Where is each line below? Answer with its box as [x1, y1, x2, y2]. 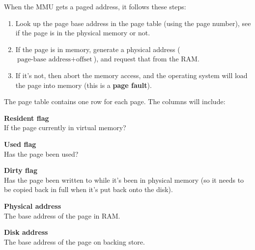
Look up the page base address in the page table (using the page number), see [15, 18, 251, 28]
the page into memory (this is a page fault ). [15, 80, 152, 90]
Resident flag [4, 112, 49, 123]
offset [76, 56, 92, 63]
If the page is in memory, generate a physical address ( [15, 44, 180, 54]
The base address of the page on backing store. [4, 236, 145, 247]
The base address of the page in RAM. [4, 210, 120, 221]
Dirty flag [4, 165, 37, 175]
